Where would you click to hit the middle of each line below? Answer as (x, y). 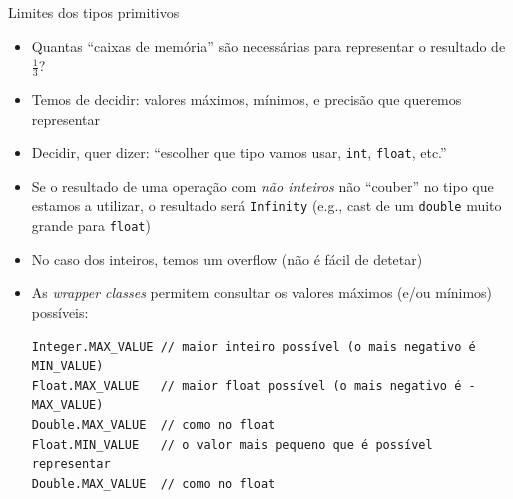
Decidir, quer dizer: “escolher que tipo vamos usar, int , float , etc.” (239, 152)
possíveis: (60, 311)
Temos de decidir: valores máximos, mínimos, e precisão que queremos (246, 99)
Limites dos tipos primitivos (94, 12)
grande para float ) (91, 225)
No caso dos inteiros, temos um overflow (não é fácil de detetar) (227, 258)
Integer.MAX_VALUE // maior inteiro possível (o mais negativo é (253, 346)
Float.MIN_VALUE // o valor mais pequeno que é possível (232, 444)
